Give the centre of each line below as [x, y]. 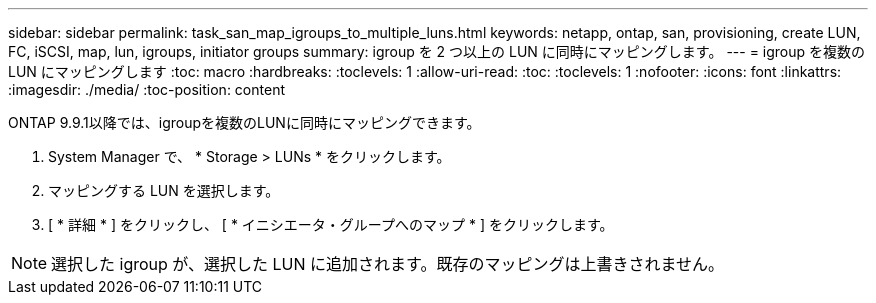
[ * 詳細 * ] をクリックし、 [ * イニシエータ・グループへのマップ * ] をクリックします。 [331, 224]
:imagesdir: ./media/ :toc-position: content [146, 89]
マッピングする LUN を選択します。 [164, 190]
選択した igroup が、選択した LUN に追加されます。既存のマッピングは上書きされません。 [387, 264]
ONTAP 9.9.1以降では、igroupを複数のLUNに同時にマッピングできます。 [244, 122]
